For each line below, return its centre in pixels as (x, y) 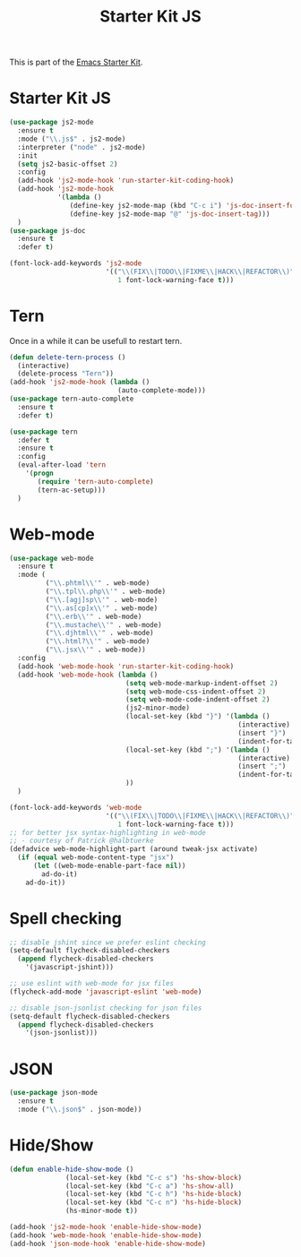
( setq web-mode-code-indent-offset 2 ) (198, 700)
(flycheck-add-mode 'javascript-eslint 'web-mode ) (106, 992)
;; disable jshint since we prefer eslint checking (107, 943)
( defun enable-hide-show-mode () (72, 1169)
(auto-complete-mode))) (162, 391)
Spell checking (66, 918)
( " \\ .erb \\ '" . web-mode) (94, 616)
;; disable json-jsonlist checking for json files (106, 1008)
